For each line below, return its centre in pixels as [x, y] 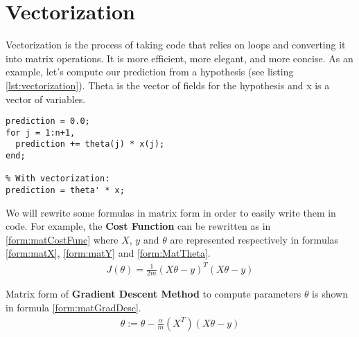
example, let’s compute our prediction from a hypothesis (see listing [150, 72]
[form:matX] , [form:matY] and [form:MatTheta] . [108, 253]
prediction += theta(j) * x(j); [90, 144]
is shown [330, 294]
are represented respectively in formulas [254, 239]
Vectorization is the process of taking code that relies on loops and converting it [176, 45]
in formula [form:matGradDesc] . [73, 308]
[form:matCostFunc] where [62, 239]
